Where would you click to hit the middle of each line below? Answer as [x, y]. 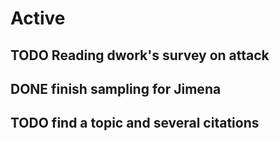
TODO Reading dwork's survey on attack [140, 55]
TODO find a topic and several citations [135, 123]
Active [38, 18]
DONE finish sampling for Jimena [116, 88]
